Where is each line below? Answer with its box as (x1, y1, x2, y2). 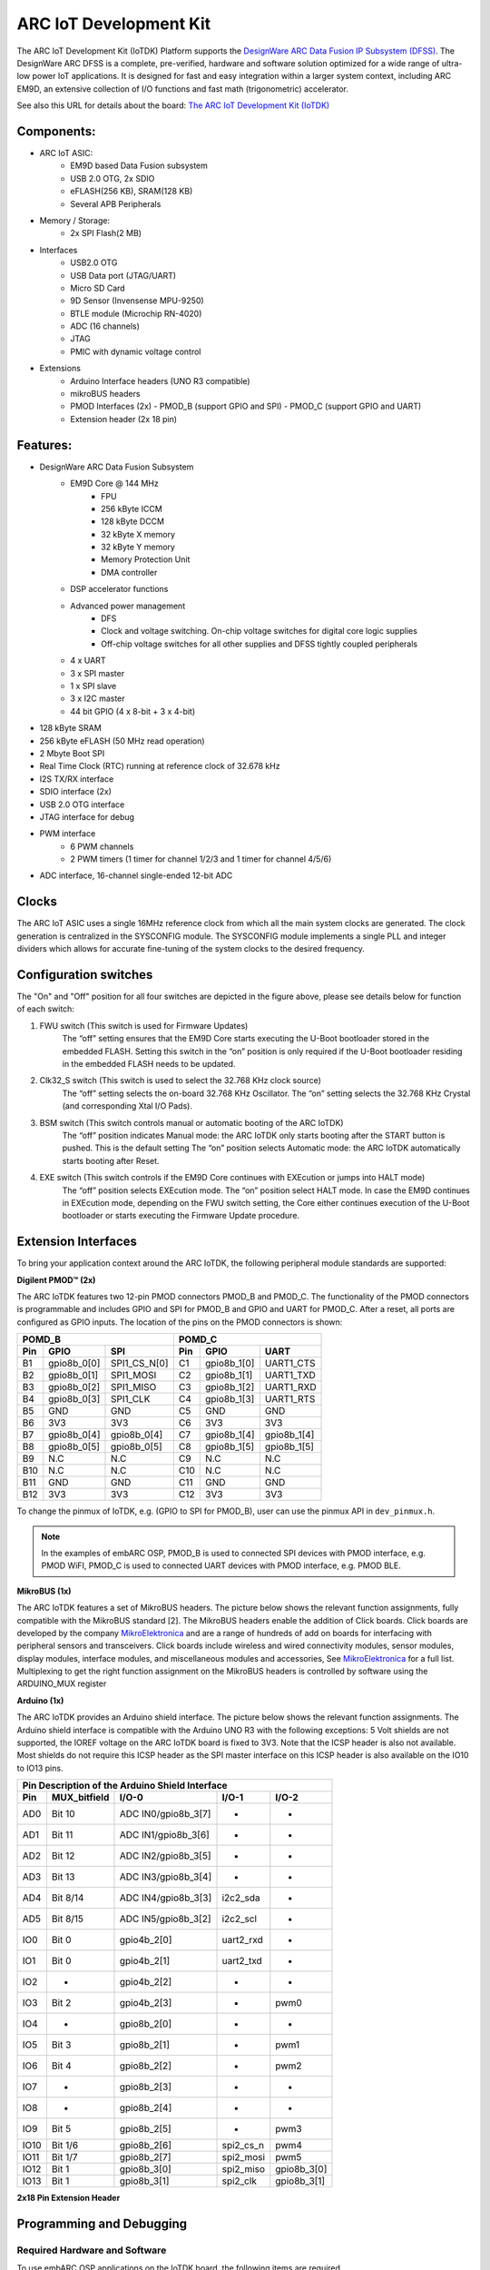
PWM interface (39, 828, 96, 839)
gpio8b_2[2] (119, 2059, 172, 2072)
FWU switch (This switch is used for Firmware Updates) (39, 1020, 249, 1031)
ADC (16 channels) (70, 321, 141, 331)
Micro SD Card (70, 282, 126, 293)
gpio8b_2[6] (119, 2139, 172, 2152)
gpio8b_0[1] (48, 1369, 99, 1382)
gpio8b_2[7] (119, 2151, 171, 2164)
